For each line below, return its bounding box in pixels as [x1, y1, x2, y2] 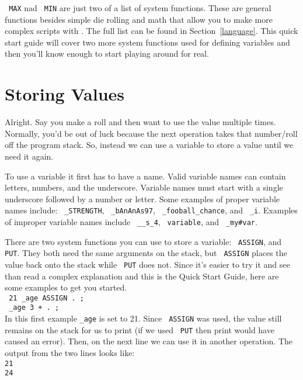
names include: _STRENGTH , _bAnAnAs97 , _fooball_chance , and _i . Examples [5, 204, 298, 216]
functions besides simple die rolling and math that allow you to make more [5, 13, 273, 25]
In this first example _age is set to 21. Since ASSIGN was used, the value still [5, 312, 282, 324]
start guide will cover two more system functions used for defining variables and [5, 36, 290, 48]
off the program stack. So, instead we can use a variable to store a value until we [5, 139, 294, 151]
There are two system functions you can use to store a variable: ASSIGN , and [5, 235, 282, 247]
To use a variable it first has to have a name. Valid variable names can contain [5, 170, 286, 182]
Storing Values [5, 82, 125, 106]
